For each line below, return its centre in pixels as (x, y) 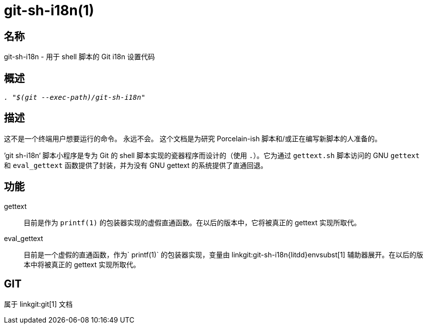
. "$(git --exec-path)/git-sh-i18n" (75, 98)
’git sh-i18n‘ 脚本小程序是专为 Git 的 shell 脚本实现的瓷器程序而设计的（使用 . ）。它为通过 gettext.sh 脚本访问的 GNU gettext (212, 155)
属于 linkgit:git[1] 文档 (38, 304)
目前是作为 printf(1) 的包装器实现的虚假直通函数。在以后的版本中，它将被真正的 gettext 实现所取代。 (192, 222)
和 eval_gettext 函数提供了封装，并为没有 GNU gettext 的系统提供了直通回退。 (136, 165)
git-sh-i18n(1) (49, 10)
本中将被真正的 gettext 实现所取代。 (82, 264)
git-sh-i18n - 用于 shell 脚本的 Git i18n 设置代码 (79, 57)
